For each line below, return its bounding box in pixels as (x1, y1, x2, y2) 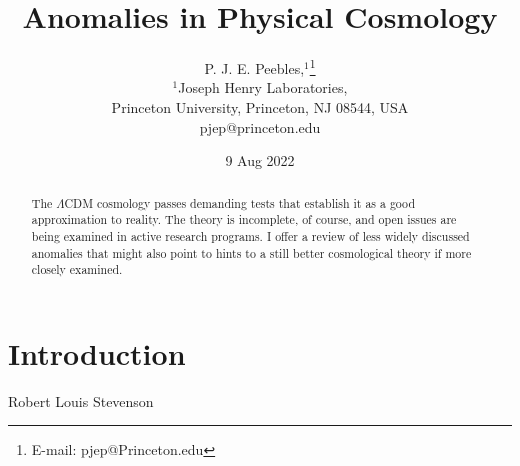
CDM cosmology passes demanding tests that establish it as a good (64, 194, 416, 211)
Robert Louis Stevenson (8, 390, 154, 411)
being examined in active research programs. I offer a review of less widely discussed (31, 227, 470, 244)
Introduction (8, 332, 186, 373)
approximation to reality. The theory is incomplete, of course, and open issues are (31, 211, 457, 228)
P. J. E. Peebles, (204, 57, 305, 78)
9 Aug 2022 (225, 150, 295, 171)
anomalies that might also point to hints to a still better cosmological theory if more (31, 244, 472, 261)
